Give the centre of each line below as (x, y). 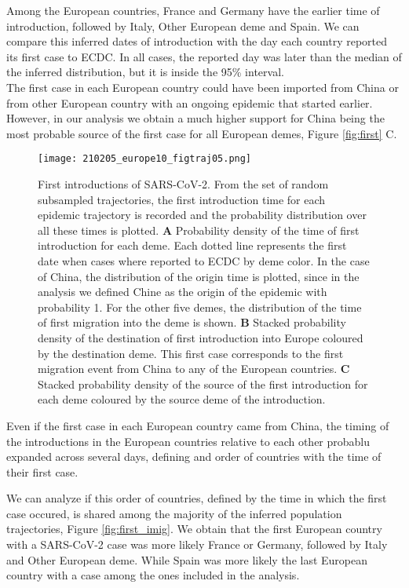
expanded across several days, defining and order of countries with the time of (194, 457)
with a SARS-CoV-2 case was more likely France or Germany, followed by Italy (197, 544)
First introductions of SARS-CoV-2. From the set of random (183, 184)
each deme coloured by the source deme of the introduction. (182, 399)
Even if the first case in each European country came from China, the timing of (198, 425)
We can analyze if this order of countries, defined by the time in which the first (197, 498)
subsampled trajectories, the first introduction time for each (182, 199)
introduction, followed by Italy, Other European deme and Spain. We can (183, 26)
